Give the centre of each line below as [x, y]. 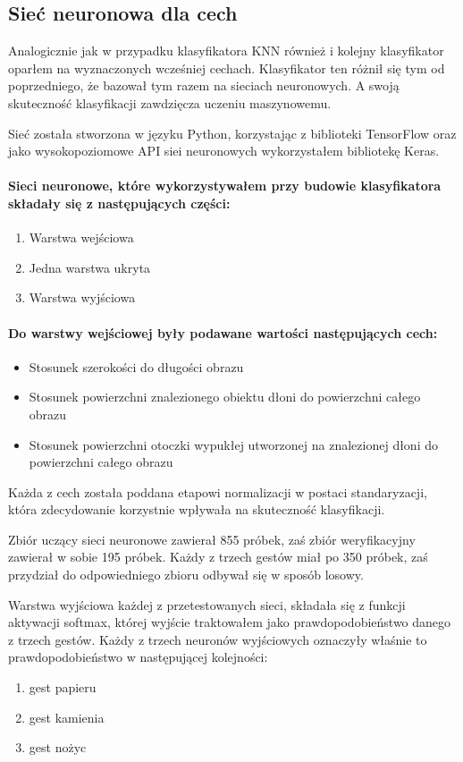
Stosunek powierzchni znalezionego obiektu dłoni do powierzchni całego [225, 397]
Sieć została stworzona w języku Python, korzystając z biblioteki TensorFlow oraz [232, 133]
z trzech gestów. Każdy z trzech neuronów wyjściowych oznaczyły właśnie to [218, 639]
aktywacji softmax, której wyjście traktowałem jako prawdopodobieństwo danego [230, 622]
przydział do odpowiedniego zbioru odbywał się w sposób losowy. [186, 575]
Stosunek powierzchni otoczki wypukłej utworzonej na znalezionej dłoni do [233, 444]
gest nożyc [58, 747]
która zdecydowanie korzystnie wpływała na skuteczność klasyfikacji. [197, 509]
